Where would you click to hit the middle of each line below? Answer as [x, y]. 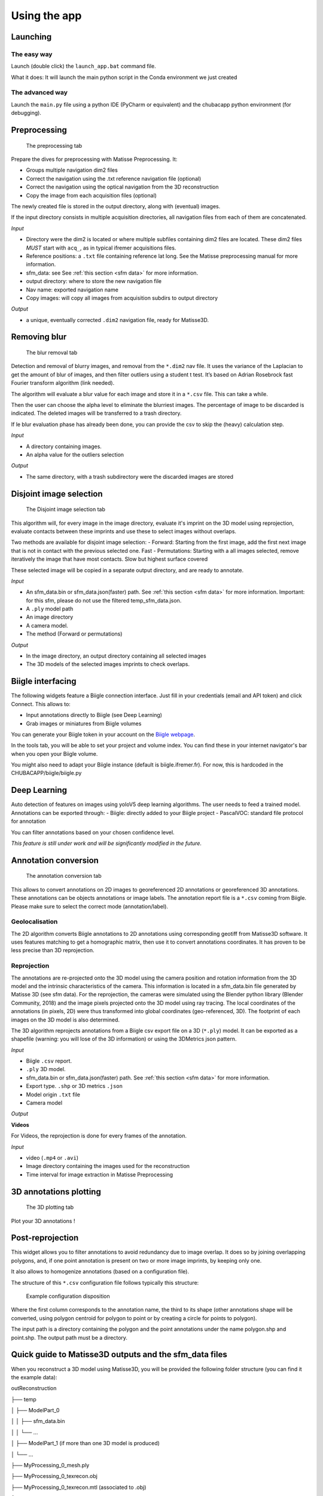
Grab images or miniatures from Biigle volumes [84, 723]
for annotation [28, 821]
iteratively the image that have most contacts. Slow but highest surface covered [109, 559]
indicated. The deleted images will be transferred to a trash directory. [96, 413]
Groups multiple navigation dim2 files [72, 170]
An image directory [50, 617]
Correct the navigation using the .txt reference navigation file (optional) [114, 178]
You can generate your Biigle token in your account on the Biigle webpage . [103, 734]
